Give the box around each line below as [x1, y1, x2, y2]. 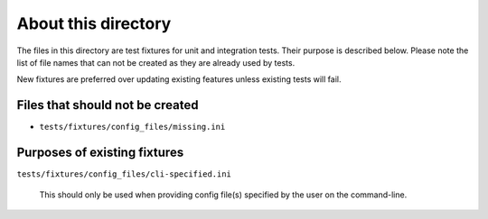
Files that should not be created [16, 97, 199, 113]
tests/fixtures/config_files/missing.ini [39, 122, 226, 132]
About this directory [16, 14, 172, 33]
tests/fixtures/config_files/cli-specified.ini [16, 169, 232, 179]
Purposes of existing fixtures [16, 145, 184, 160]
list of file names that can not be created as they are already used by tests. [16, 57, 296, 68]
